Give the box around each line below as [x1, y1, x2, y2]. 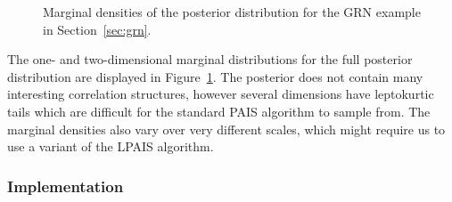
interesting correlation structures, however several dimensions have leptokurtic [7, 85, 434, 103]
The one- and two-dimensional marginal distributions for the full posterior [7, 50, 413, 69]
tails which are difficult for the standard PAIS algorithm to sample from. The [7, 101, 431, 120]
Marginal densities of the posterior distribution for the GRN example [43, 3, 421, 20]
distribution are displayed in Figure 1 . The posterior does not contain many [7, 67, 423, 85]
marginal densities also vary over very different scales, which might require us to [7, 119, 446, 138]
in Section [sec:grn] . [43, 20, 152, 38]
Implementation [7, 174, 124, 197]
